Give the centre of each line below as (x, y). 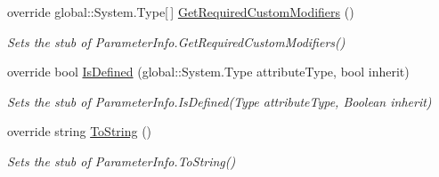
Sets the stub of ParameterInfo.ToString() (122, 161)
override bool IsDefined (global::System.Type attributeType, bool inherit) (208, 72)
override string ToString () (80, 131)
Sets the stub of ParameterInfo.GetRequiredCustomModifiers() (176, 41)
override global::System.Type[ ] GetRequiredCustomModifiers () (181, 12)
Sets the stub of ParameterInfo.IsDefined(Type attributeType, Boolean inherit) (219, 101)
